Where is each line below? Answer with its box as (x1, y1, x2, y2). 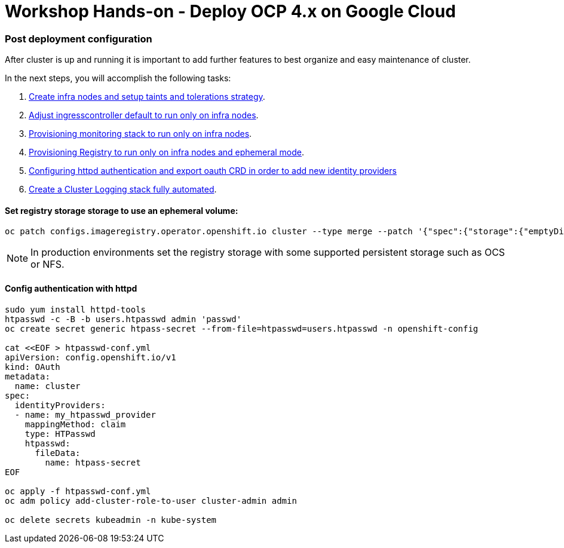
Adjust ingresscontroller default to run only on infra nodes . (29, 110, 259, 121)
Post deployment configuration (5, 32, 152, 45)
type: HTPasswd (24, 428, 96, 439)
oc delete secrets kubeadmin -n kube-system (5, 515, 217, 525)
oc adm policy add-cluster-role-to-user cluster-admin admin (5, 495, 297, 506)
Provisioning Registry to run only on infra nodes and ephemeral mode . (29, 147, 305, 158)
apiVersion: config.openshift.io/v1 (5, 352, 176, 362)
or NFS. (30, 258, 65, 271)
